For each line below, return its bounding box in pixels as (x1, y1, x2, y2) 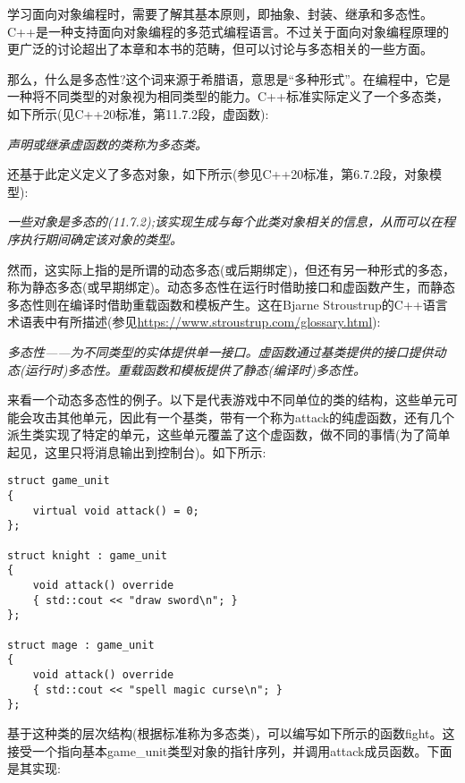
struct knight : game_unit (7, 549, 167, 562)
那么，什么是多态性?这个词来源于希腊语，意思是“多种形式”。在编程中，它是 (7, 69, 451, 88)
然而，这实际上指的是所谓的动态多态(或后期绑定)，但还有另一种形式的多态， (7, 260, 455, 278)
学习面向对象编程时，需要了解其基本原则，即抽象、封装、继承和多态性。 (7, 4, 433, 22)
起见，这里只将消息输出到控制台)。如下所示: (7, 442, 266, 461)
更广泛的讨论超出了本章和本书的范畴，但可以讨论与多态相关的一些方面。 (7, 39, 433, 58)
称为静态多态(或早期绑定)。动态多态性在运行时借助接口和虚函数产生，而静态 (7, 277, 455, 296)
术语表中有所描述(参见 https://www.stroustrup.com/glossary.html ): (7, 312, 381, 331)
